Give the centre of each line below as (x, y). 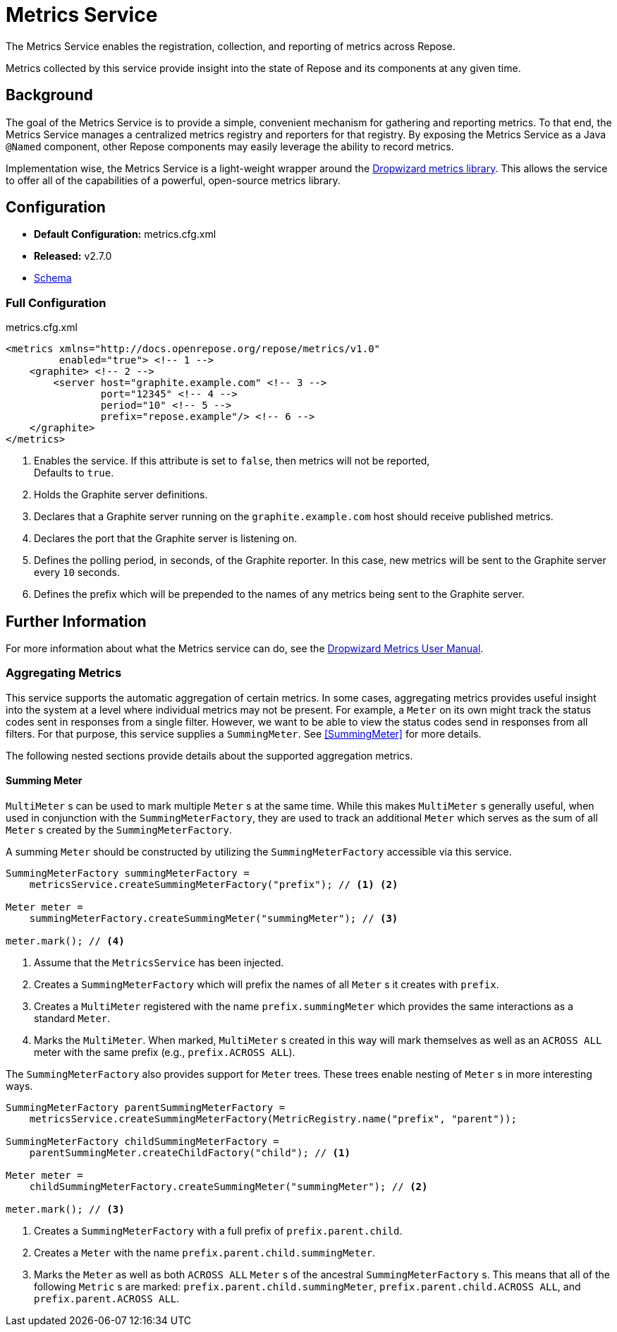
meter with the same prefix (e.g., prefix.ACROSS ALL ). (165, 1052)
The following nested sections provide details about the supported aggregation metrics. (209, 755)
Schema (53, 278)
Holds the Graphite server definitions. (121, 495)
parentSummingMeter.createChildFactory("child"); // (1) (190, 1153)
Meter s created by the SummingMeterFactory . (119, 830)
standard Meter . (72, 1018)
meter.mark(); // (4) (65, 941)
